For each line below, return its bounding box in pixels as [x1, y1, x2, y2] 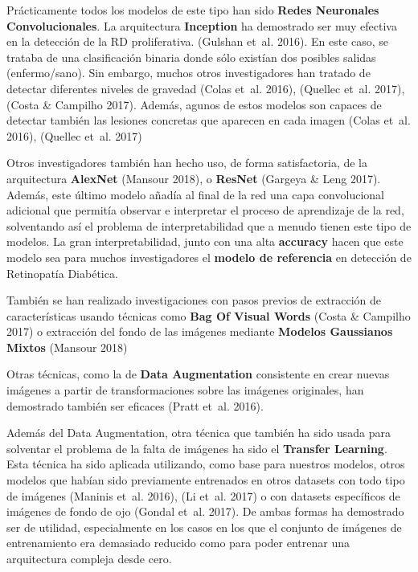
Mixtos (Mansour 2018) [6, 338, 128, 355]
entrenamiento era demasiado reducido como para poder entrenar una [6, 534, 350, 551]
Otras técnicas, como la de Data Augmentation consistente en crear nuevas [6, 366, 390, 382]
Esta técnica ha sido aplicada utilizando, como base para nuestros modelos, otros [6, 456, 405, 472]
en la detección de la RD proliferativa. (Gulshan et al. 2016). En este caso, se [6, 33, 389, 50]
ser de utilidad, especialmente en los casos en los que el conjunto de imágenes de [6, 518, 402, 535]
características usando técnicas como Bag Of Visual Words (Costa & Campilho [6, 307, 411, 324]
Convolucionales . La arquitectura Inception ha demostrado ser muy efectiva [6, 17, 397, 34]
